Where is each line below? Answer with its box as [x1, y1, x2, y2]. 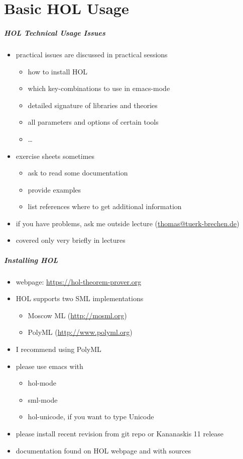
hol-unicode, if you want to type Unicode [28, 411, 154, 422]
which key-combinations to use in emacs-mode [28, 83, 170, 94]
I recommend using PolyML [16, 344, 101, 354]
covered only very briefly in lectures [16, 235, 126, 245]
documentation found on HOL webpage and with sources [16, 445, 191, 455]
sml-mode [28, 394, 58, 405]
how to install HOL [28, 66, 88, 76]
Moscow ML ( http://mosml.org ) [28, 310, 127, 320]
